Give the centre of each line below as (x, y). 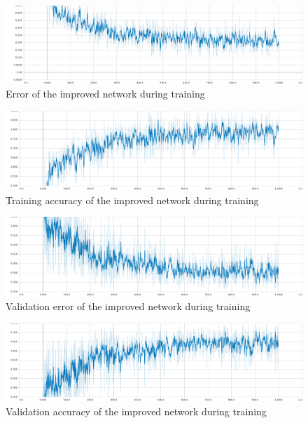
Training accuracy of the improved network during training (132, 200)
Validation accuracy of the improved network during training (136, 411)
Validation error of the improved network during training (128, 305)
